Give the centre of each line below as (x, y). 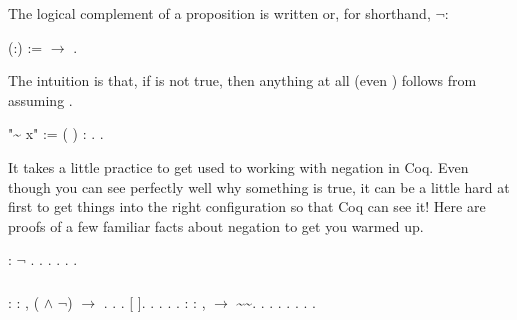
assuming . (40, 99)
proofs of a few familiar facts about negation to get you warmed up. (216, 225)
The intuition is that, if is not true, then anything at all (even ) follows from (242, 80)
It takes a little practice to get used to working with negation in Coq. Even (238, 166)
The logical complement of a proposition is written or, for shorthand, (219, 13)
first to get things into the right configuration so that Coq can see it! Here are (247, 206)
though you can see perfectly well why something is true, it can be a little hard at (259, 186)
